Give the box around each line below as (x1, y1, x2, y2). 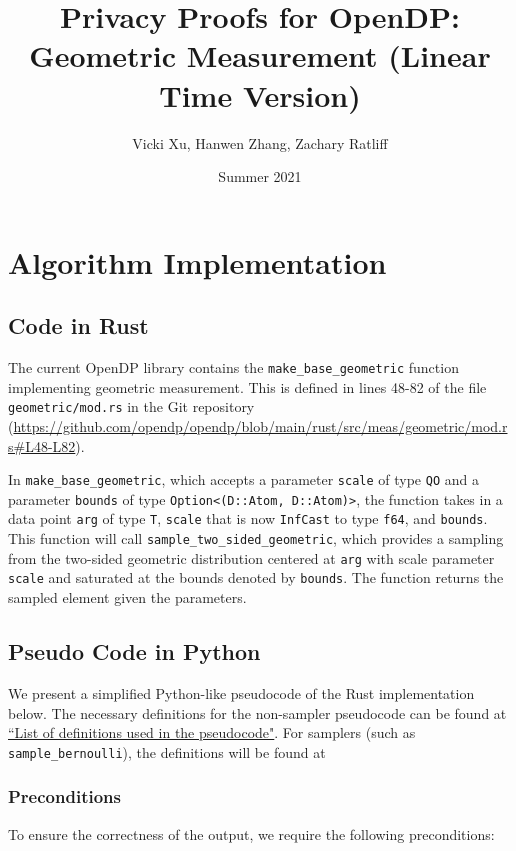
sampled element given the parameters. (8, 587, 247, 608)
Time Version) (159, 74, 361, 115)
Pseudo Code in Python (8, 636, 261, 667)
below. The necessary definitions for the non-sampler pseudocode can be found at (8, 702, 507, 723)
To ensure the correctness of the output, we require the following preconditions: (8, 823, 495, 844)
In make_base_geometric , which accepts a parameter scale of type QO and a (8, 469, 479, 490)
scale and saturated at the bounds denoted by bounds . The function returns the (8, 567, 504, 588)
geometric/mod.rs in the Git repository (8, 396, 255, 417)
